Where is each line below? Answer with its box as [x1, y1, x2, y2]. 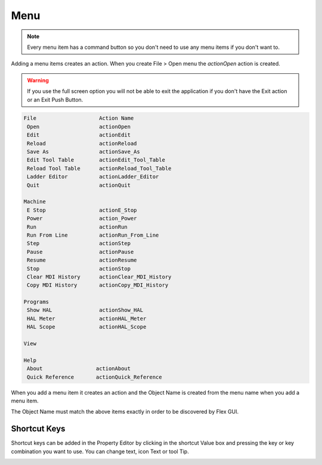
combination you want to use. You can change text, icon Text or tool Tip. [11, 448, 189, 455]
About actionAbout [27, 365, 131, 372]
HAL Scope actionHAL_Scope [27, 324, 147, 330]
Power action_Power [27, 215, 137, 222]
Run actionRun [27, 224, 128, 230]
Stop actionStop [27, 265, 131, 272]
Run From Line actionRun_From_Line [27, 231, 159, 238]
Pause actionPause [27, 248, 134, 255]
